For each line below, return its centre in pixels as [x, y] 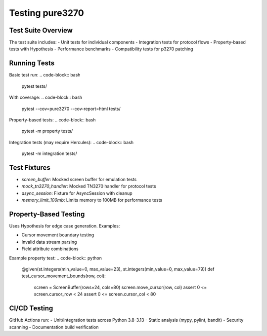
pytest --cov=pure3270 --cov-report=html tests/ [71, 109]
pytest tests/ [34, 86]
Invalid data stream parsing [49, 242]
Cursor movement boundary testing [58, 235]
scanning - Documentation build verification [54, 327]
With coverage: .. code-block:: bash [46, 97]
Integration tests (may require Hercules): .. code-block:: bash [71, 142]
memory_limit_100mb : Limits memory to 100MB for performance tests [92, 200]
